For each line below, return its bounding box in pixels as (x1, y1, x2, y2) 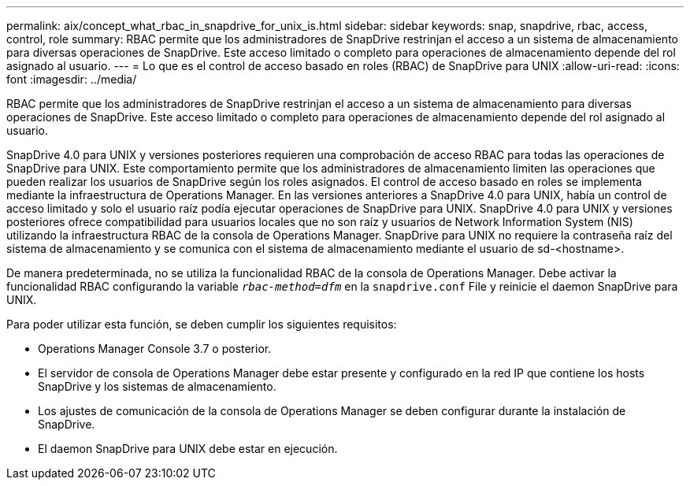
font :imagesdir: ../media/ (6, 72, 137, 86)
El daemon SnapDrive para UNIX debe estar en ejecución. (38, 442, 338, 455)
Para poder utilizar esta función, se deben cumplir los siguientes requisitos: (6, 317, 397, 331)
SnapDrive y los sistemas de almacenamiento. (38, 380, 276, 393)
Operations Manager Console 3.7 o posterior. (38, 342, 272, 355)
